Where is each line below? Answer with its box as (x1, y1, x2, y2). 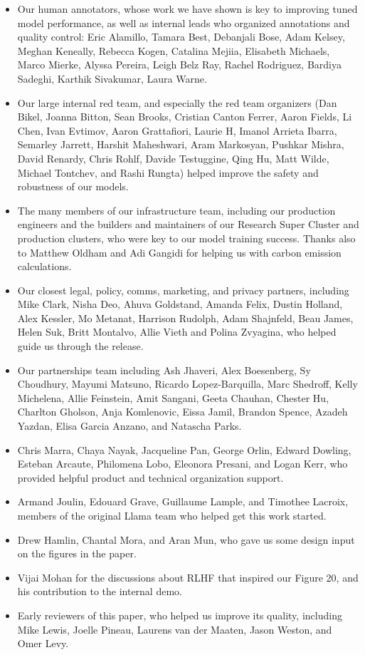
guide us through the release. (17, 339, 144, 354)
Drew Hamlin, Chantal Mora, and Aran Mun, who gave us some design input (17, 532, 355, 547)
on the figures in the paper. (17, 546, 137, 561)
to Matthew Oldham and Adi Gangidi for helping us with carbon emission (17, 244, 342, 259)
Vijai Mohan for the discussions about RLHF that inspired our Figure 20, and (17, 569, 359, 584)
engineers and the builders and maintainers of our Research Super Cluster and (17, 217, 359, 232)
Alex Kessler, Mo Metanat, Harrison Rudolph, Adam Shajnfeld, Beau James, (17, 310, 354, 325)
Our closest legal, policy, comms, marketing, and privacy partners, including (17, 282, 349, 297)
